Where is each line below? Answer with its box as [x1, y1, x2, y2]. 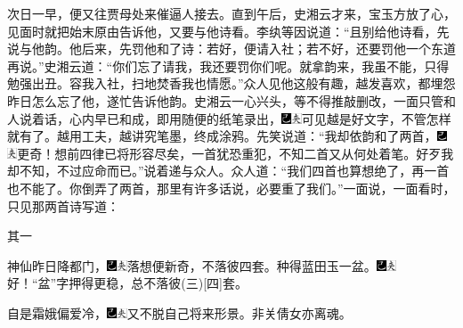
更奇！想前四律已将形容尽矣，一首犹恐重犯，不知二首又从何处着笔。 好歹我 [17, 143, 454, 162]
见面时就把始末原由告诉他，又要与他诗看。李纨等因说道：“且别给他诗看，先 [7, 21, 450, 40]
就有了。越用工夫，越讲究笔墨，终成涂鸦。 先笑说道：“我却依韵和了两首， [7, 127, 437, 145]
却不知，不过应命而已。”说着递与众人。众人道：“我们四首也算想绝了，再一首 [7, 161, 450, 180]
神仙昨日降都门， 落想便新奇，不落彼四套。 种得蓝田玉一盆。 [7, 256, 377, 275]
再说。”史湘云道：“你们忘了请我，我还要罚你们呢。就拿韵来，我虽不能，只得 [7, 56, 450, 75]
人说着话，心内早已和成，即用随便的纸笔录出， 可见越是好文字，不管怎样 [7, 109, 451, 127]
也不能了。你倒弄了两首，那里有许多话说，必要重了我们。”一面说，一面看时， [7, 178, 456, 197]
